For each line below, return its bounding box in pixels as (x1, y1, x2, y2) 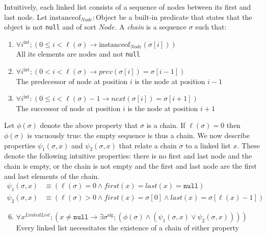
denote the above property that (40, 120, 138, 130)
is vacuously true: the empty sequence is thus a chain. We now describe (27, 130, 250, 141)
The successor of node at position (16, 102, 121, 113)
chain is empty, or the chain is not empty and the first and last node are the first (4, 161, 257, 171)
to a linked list (185, 140, 231, 150)
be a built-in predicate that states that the (119, 11, 252, 22)
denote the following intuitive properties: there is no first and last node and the (4, 150, 252, 161)
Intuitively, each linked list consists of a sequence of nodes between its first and (4, 2, 251, 12)
